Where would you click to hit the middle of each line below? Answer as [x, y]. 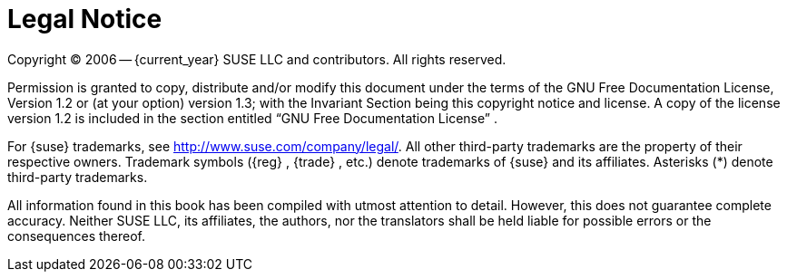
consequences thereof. [77, 236]
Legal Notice [85, 19]
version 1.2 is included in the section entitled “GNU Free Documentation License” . [252, 118]
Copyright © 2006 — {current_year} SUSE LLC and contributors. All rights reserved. [257, 59]
